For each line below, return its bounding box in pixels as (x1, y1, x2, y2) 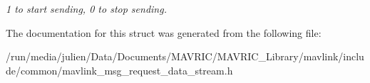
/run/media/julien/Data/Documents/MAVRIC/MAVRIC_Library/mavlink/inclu (6, 49, 364, 64)
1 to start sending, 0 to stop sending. (6, 1, 167, 16)
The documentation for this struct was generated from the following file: (6, 25, 322, 40)
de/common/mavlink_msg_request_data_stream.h (6, 62, 233, 77)
